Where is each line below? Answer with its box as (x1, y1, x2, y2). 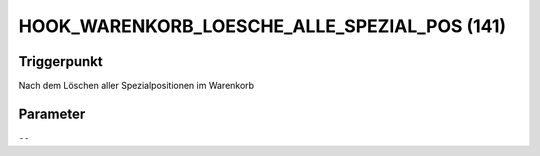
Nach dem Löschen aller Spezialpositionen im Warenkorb (18, 80, 255, 92)
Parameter (18, 105, 86, 122)
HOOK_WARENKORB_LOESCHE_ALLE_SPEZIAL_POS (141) (18, 15, 507, 37)
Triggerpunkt (18, 53, 104, 70)
